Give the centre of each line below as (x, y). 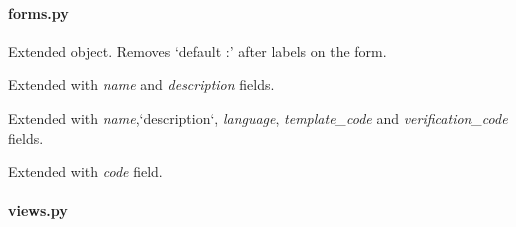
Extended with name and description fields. (141, 84)
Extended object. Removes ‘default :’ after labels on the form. (197, 50)
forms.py (38, 12)
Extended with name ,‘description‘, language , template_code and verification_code (258, 117)
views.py (38, 210)
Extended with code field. (85, 171)
